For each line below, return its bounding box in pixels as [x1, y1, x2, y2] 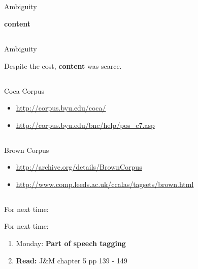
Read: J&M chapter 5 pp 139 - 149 [16, 255, 127, 265]
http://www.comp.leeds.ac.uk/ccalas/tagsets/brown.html [16, 178, 194, 189]
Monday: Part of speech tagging [16, 238, 126, 249]
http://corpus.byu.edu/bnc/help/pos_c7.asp [16, 119, 155, 130]
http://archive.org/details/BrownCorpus [16, 162, 142, 172]
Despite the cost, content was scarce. [4, 60, 122, 71]
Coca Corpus [4, 85, 45, 96]
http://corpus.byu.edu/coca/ [16, 102, 106, 113]
